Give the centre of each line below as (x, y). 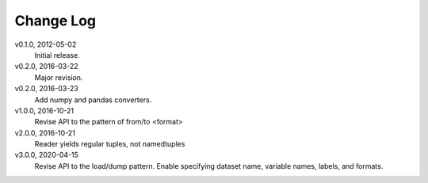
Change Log (55, 21)
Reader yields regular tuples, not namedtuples (110, 144)
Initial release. (57, 55)
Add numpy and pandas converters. (93, 100)
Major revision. (59, 77)
